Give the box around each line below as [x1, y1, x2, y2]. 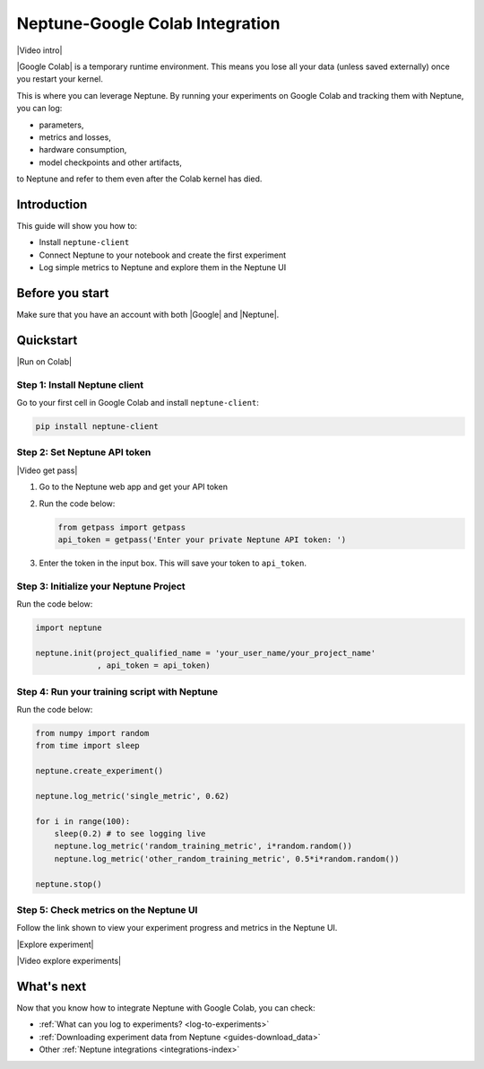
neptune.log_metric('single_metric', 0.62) [35, 791, 230, 801]
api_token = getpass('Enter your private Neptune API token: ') [57, 534, 347, 545]
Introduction [16, 197, 88, 212]
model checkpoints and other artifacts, [39, 157, 183, 168]
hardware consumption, [39, 145, 127, 155]
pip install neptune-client [35, 422, 159, 432]
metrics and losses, [39, 131, 111, 143]
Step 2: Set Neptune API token [16, 446, 151, 459]
